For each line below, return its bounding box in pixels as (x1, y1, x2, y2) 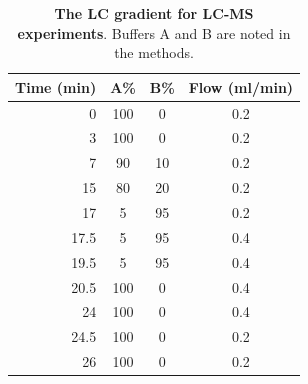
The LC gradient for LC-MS (54, 3, 254, 23)
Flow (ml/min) (188, 76, 294, 97)
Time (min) (15, 76, 97, 97)
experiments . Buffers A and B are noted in (17, 22, 291, 43)
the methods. (114, 42, 194, 63)
